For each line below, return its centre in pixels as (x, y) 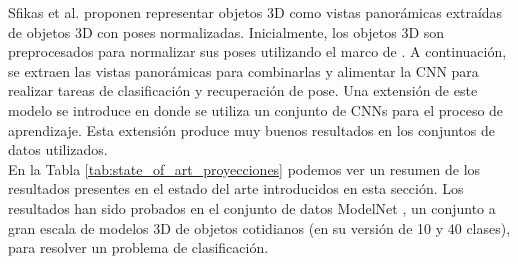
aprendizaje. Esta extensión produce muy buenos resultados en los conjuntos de (251, 129)
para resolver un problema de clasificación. (138, 247)
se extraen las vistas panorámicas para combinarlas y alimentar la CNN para (243, 70)
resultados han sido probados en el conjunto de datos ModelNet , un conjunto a (252, 207)
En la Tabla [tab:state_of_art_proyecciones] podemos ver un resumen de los (244, 168)
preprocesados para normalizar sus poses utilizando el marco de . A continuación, (257, 51)
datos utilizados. (58, 149)
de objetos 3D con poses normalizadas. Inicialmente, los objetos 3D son (226, 31)
